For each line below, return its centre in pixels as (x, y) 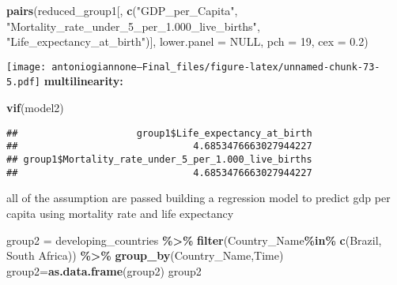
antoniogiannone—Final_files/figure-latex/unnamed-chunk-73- (216, 67)
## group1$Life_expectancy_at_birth (159, 133)
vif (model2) (35, 108)
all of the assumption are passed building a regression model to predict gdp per (198, 198)
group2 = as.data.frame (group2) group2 (104, 270)
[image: (26, 67)
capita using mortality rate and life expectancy (120, 213)
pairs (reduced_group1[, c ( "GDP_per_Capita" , (122, 10)
